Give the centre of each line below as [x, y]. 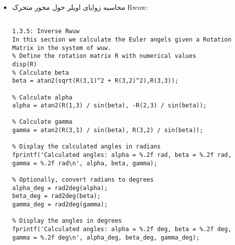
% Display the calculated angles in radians [86, 147]
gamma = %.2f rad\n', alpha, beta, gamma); [85, 163]
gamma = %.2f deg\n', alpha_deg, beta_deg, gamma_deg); [106, 237]
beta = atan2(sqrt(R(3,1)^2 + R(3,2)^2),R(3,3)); [95, 81]
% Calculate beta [40, 73]
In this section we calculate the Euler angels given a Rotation [122, 39]
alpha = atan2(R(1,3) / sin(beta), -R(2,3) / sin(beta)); [109, 106]
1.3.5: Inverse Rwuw [46, 31]
